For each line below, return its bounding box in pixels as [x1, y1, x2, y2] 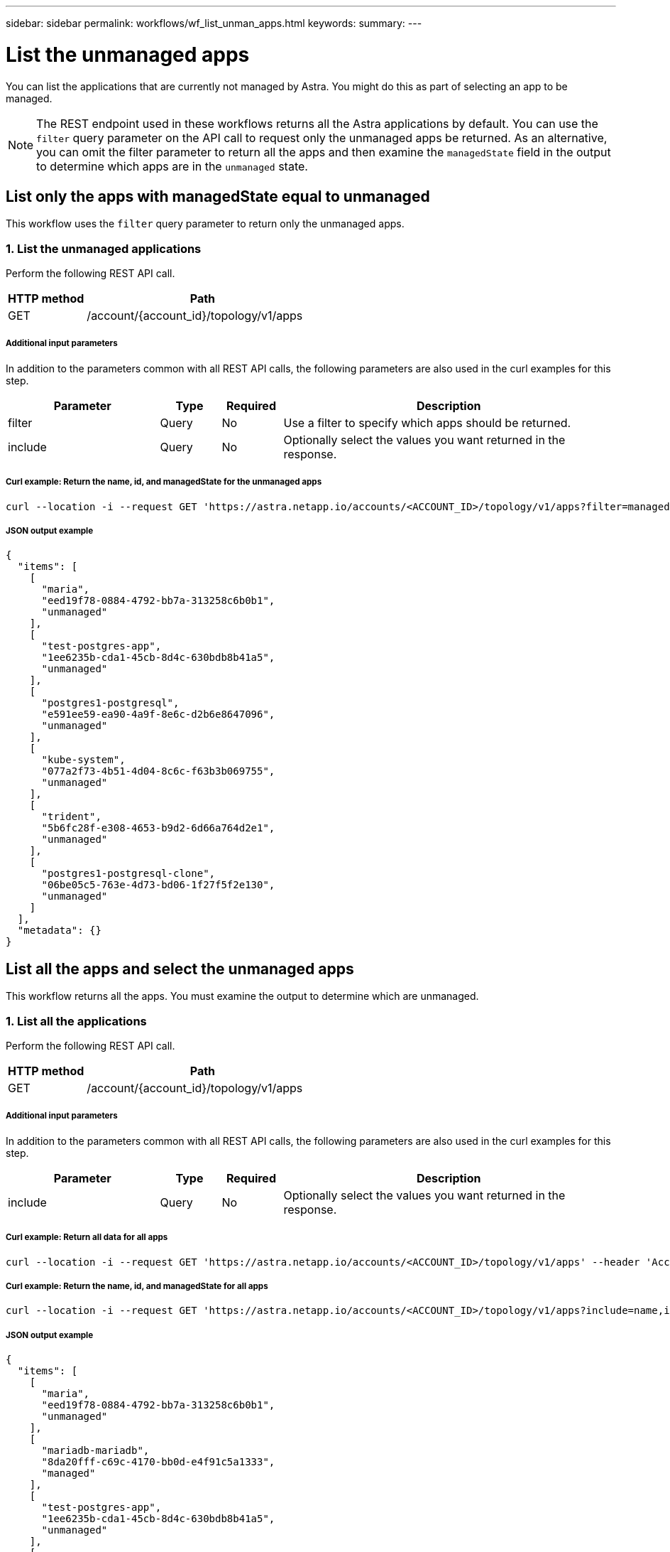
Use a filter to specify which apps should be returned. [283, 415, 571, 430]
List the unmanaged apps [6, 42, 250, 67]
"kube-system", [41, 754, 126, 766]
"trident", [41, 811, 101, 823]
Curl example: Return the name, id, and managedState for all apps [6, 1281, 268, 1291]
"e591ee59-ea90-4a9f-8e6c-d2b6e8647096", [41, 708, 275, 721]
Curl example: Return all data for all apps [6, 1232, 168, 1243]
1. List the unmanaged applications [6, 241, 202, 256]
